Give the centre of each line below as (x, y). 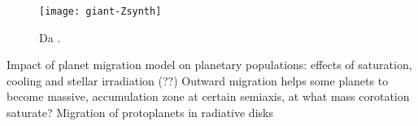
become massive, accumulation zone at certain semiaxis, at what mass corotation (208, 96)
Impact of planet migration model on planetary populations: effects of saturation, (209, 65)
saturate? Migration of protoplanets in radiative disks (140, 113)
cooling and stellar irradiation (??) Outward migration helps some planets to (198, 80)
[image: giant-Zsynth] (100, 11)
